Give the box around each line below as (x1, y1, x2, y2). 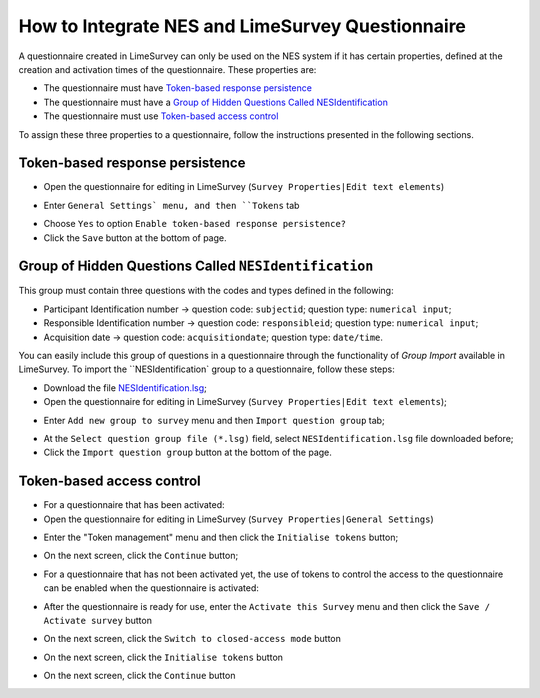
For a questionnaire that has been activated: (43, 499, 225, 511)
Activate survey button (43, 615, 152, 627)
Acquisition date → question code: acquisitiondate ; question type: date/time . (43, 331, 384, 343)
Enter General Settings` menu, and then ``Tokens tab (43, 199, 300, 211)
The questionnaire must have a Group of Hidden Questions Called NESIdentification (43, 96, 389, 108)
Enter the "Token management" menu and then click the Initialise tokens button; (43, 531, 399, 544)
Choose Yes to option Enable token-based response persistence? (43, 218, 347, 230)
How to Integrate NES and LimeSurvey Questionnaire (18, 15, 467, 37)
